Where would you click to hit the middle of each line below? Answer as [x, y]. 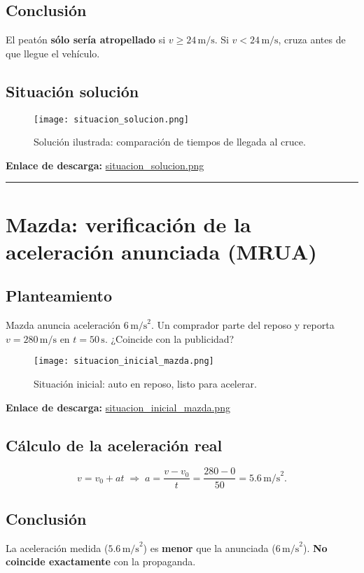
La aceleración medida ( [57, 547]
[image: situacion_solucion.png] [111, 119]
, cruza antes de [312, 40]
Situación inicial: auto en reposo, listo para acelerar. [145, 384]
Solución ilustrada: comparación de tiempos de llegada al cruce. [170, 142]
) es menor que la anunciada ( [209, 547]
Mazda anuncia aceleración [63, 325]
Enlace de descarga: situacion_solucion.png [105, 165]
